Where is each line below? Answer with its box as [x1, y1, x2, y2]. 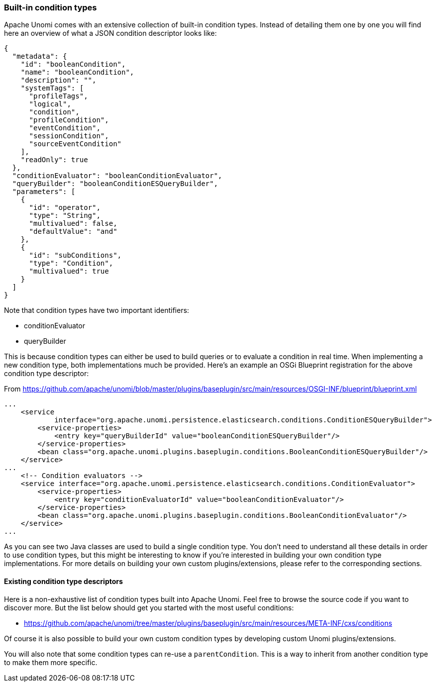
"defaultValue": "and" [29, 227, 117, 236]
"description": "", [20, 76, 97, 85]
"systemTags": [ [20, 84, 84, 93]
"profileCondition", [29, 116, 109, 124]
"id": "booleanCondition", [20, 60, 126, 69]
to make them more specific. [4, 658, 98, 667]
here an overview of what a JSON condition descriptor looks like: [4, 29, 217, 38]
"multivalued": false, [29, 219, 117, 228]
